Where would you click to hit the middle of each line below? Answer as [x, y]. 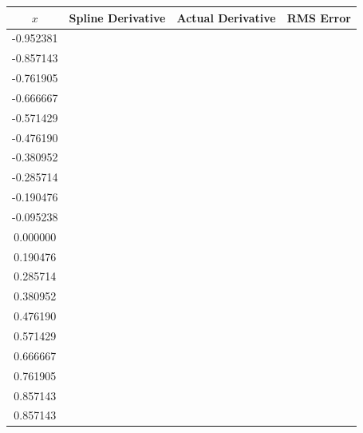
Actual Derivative [226, 17]
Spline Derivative [117, 17]
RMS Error [319, 17]
